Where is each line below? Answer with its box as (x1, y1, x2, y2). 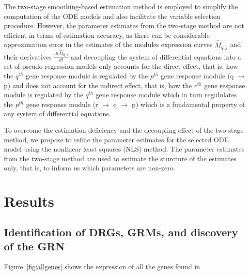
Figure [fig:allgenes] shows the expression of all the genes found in (4, 261, 200, 271)
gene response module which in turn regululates (95, 90, 237, 100)
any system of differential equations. (4, 108, 111, 119)
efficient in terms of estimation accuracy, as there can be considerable (4, 30, 210, 40)
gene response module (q (160, 70, 234, 80)
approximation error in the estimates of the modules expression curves (4, 39, 213, 49)
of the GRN (4, 239, 65, 254)
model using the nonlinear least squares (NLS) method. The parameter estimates (4, 144, 245, 154)
